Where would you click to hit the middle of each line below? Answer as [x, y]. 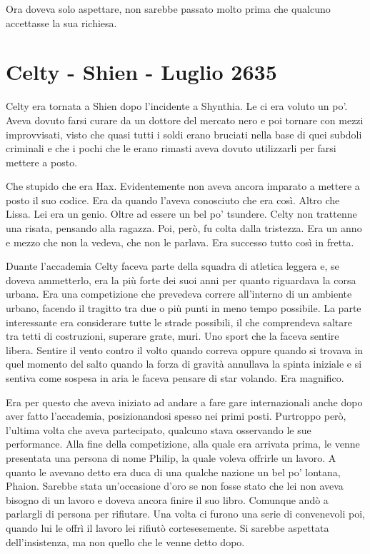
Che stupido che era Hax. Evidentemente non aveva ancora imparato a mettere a [183, 186]
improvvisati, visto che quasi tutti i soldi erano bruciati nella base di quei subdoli [184, 134]
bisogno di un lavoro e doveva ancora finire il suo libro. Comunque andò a [167, 499]
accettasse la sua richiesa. [61, 22]
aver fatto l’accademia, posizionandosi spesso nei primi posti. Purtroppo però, [176, 416]
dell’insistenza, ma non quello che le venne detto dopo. [125, 542]
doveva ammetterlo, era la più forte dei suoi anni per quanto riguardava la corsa [181, 279]
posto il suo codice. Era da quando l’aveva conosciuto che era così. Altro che [173, 200]
